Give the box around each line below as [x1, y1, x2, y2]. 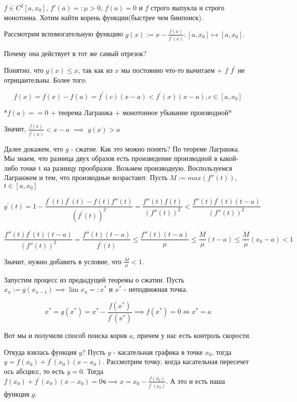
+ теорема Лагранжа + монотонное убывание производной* [50, 107, 232, 117]
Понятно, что [4, 65, 44, 75]
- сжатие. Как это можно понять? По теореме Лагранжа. [71, 143, 240, 154]
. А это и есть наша [166, 375, 225, 386]
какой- [219, 153, 239, 163]
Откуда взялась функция [4, 346, 77, 357]
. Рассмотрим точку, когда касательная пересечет [102, 356, 249, 367]
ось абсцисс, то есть [4, 366, 65, 376]
